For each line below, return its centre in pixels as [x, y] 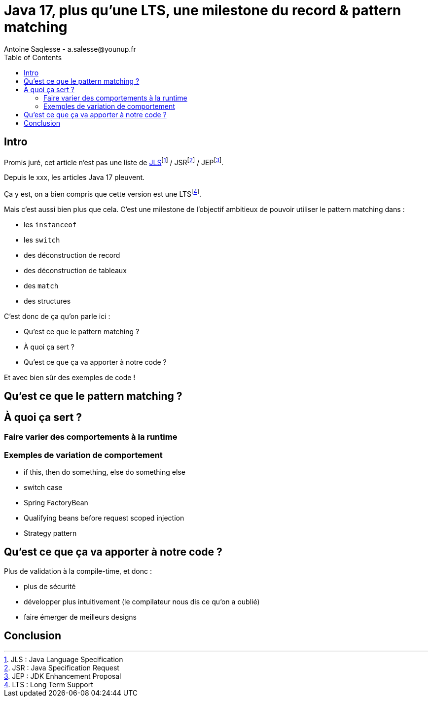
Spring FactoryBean [56, 502]
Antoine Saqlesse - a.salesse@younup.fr [70, 49]
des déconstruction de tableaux [75, 270]
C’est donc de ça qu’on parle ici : [57, 316]
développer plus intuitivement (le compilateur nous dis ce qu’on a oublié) [142, 601]
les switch [42, 240]
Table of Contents [33, 57]
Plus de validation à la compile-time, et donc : [78, 571]
